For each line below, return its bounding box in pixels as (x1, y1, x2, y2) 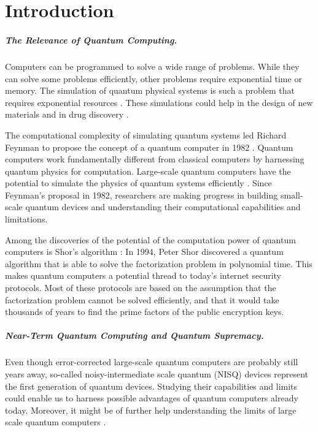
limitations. (5, 213, 48, 225)
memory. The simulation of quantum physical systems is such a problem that (5, 84, 295, 97)
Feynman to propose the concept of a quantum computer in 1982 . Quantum (5, 140, 293, 153)
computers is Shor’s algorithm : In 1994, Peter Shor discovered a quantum (5, 245, 284, 258)
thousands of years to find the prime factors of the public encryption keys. (5, 305, 284, 318)
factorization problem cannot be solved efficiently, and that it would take (5, 293, 279, 306)
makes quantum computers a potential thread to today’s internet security (5, 269, 282, 282)
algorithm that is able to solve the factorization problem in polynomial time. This (5, 257, 312, 270)
